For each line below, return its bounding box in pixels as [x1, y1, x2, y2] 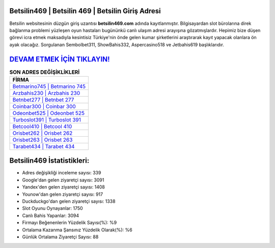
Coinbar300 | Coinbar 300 [12, 103, 76, 110]
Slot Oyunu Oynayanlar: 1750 [22, 205, 84, 211]
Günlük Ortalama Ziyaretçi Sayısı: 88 [22, 234, 99, 240]
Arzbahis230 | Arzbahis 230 [12, 89, 80, 97]
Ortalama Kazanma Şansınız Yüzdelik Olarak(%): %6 [22, 227, 132, 233]
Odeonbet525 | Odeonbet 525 [12, 109, 85, 116]
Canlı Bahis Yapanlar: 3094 [22, 212, 79, 219]
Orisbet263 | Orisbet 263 [12, 136, 73, 143]
